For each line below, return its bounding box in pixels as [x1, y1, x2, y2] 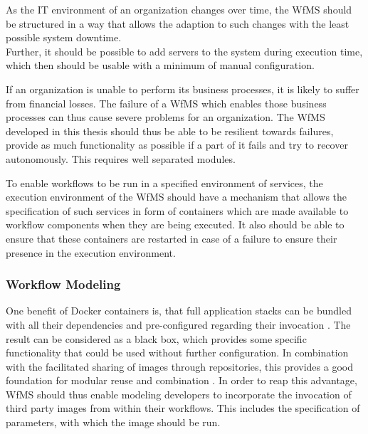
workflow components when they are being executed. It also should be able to [6, 217, 345, 232]
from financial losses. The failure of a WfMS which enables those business [6, 95, 327, 110]
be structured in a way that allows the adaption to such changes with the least [6, 16, 349, 31]
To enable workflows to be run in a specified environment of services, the [6, 175, 323, 190]
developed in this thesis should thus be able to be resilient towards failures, [6, 123, 334, 138]
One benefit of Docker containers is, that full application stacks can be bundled [6, 303, 352, 318]
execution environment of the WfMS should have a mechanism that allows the [6, 189, 347, 204]
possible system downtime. [6, 30, 122, 45]
